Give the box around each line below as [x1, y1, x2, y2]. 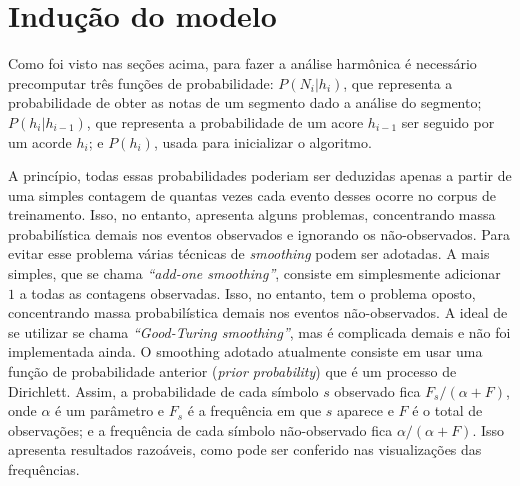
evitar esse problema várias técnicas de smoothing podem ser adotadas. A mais [8, 243, 490, 264]
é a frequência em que [187, 400, 322, 421]
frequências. [8, 459, 80, 479]
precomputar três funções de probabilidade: [8, 72, 274, 93]
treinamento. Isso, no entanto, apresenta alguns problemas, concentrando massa [8, 204, 496, 225]
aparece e [337, 400, 394, 421]
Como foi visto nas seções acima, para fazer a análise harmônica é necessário [8, 53, 477, 74]
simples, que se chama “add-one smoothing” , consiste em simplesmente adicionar [8, 263, 501, 284]
